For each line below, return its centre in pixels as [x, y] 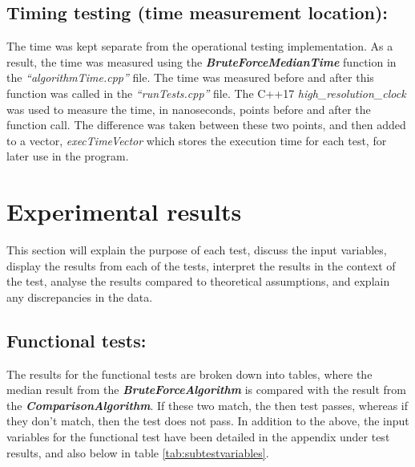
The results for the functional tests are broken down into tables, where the [189, 374]
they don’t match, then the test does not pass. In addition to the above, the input [208, 421]
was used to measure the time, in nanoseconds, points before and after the [189, 109]
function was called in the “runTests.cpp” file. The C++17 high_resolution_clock [206, 93]
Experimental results [124, 211]
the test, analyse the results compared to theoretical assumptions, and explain [198, 281]
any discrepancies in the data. [80, 296]
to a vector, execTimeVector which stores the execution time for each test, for [197, 140]
